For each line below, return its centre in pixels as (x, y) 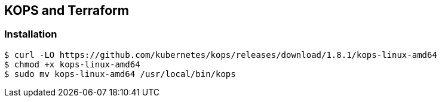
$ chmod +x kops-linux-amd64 (72, 64)
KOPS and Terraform (67, 10)
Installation (31, 34)
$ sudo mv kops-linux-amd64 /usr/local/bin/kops (120, 74)
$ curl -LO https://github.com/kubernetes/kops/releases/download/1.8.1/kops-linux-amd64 (221, 55)
